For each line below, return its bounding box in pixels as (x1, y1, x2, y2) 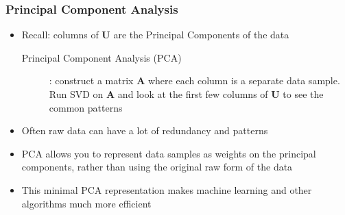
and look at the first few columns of (117, 87, 268, 101)
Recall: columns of (21, 27, 99, 42)
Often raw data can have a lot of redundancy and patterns (21, 123, 268, 138)
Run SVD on (49, 87, 104, 101)
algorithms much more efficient (21, 196, 152, 210)
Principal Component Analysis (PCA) (21, 50, 182, 64)
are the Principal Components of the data (113, 27, 289, 42)
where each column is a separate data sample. (147, 73, 340, 88)
